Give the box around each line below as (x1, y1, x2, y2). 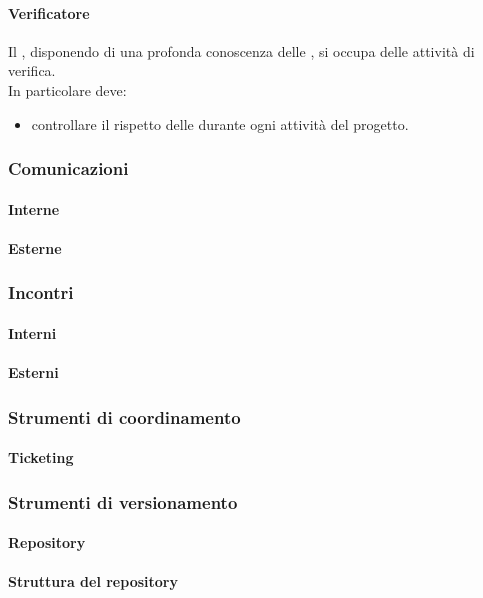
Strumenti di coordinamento (8, 404, 241, 429)
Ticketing (8, 447, 74, 468)
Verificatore (8, 2, 90, 23)
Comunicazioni (8, 156, 129, 181)
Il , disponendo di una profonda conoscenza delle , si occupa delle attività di (8, 40, 475, 61)
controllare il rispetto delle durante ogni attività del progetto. (31, 113, 409, 134)
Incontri (8, 280, 74, 305)
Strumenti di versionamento (8, 489, 238, 514)
